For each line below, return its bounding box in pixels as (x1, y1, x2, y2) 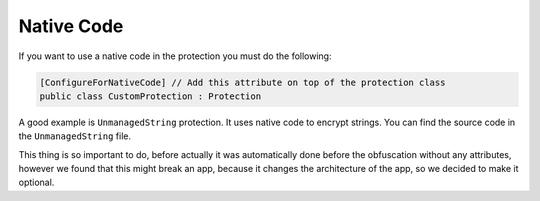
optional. (18, 176, 55, 189)
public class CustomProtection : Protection (39, 90, 262, 102)
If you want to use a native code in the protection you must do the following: (18, 50, 332, 62)
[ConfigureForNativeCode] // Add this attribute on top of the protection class (39, 76, 446, 88)
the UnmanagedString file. (18, 130, 132, 142)
